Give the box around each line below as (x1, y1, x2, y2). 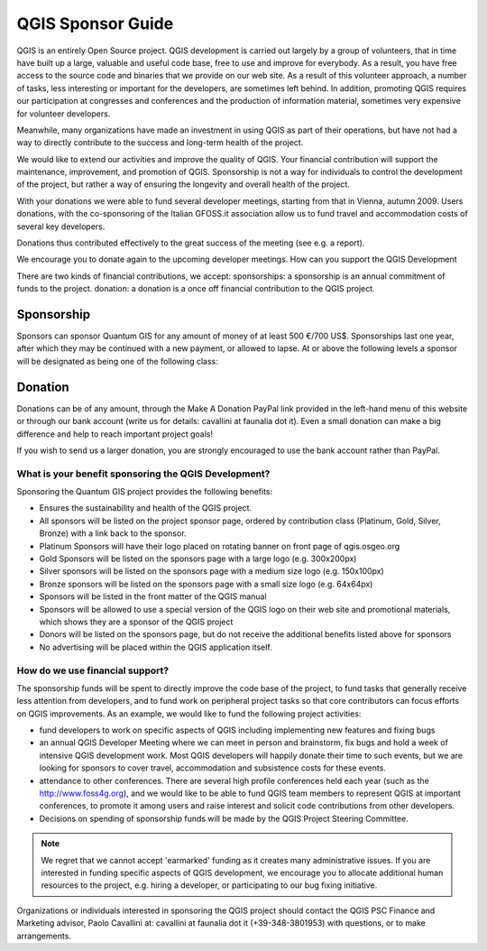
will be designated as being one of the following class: (16, 355, 218, 366)
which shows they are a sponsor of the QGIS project (39, 616, 234, 627)
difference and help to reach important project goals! (16, 429, 214, 439)
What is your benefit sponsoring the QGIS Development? (16, 467, 271, 480)
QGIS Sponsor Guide (16, 14, 174, 33)
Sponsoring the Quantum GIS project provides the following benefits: (16, 486, 273, 497)
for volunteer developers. (16, 108, 111, 119)
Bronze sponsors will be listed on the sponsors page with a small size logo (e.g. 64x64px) (39, 578, 373, 589)
